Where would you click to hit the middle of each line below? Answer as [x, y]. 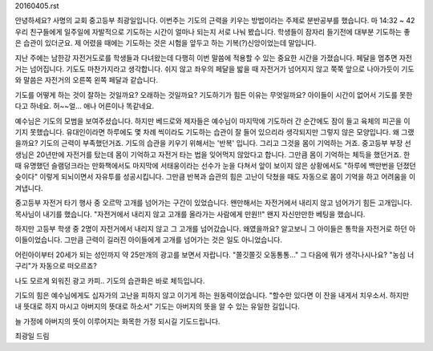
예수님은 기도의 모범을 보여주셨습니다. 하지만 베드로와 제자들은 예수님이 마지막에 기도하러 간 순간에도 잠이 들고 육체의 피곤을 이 [212, 121]
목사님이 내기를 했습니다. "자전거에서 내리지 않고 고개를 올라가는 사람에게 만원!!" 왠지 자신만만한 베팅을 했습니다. [190, 214]
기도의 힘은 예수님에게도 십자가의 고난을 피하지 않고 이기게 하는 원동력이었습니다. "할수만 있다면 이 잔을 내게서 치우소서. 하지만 [212, 295]
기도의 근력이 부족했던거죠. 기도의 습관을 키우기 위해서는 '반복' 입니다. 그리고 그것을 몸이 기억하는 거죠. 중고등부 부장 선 [226, 143]
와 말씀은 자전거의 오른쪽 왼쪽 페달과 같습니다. [87, 80]
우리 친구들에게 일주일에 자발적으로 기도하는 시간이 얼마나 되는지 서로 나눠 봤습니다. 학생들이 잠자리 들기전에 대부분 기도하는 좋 [212, 31]
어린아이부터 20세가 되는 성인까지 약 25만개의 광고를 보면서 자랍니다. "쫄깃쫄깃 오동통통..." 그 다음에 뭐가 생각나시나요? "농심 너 [214, 254]
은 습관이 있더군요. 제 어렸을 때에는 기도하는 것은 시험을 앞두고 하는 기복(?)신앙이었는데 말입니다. [166, 43]
